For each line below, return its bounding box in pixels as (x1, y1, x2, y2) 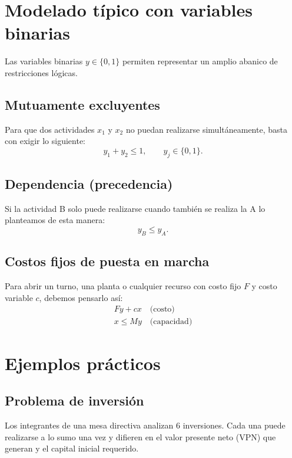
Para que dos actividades (5, 123, 95, 135)
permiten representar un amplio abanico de (122, 55, 278, 67)
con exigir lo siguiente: (5, 135, 86, 147)
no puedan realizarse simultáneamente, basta (125, 123, 287, 135)
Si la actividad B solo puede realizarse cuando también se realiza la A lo (5, 202, 266, 214)
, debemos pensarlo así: (39, 291, 123, 303)
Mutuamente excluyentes (5, 95, 160, 113)
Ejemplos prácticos (5, 351, 161, 375)
